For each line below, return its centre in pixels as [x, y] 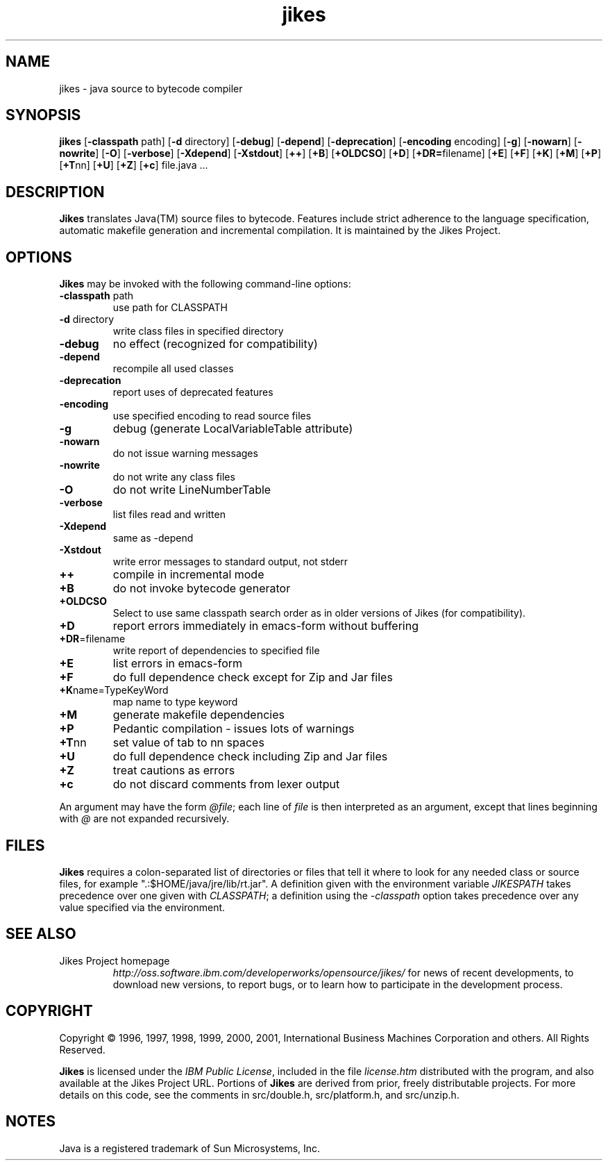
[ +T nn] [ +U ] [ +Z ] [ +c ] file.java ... [134, 165]
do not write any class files [174, 477]
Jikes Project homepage [115, 960]
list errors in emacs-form [178, 664]
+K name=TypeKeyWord [114, 690]
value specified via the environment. [142, 907]
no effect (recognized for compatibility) [215, 344]
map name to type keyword [175, 702]
